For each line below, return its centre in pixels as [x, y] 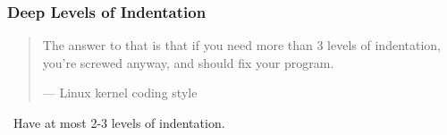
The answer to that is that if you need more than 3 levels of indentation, [241, 45]
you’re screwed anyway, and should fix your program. [188, 62]
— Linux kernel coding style [120, 93]
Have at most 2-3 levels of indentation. [119, 122]
